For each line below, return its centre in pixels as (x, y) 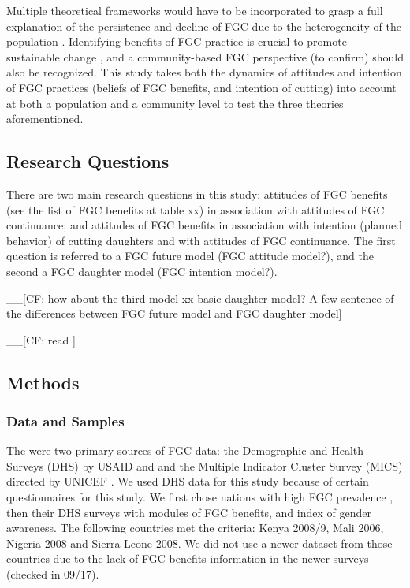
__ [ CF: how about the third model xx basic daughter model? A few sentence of (200, 298)
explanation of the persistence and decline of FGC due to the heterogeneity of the (204, 26)
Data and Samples (65, 421)
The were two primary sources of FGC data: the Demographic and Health (185, 450)
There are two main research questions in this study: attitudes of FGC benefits (197, 194)
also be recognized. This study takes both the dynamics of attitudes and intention (204, 72)
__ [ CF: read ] (41, 339)
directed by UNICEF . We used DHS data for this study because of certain (188, 481)
